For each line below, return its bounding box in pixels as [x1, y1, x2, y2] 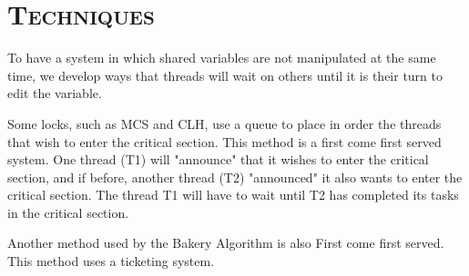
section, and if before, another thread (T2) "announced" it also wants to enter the [7, 167, 463, 186]
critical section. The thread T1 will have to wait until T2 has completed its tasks [7, 185, 459, 204]
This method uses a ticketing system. [7, 251, 215, 271]
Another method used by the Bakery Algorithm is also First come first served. [7, 233, 444, 252]
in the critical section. [7, 202, 129, 222]
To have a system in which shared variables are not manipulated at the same [7, 48, 436, 67]
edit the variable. [7, 84, 102, 103]
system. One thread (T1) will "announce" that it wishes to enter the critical [7, 150, 429, 169]
